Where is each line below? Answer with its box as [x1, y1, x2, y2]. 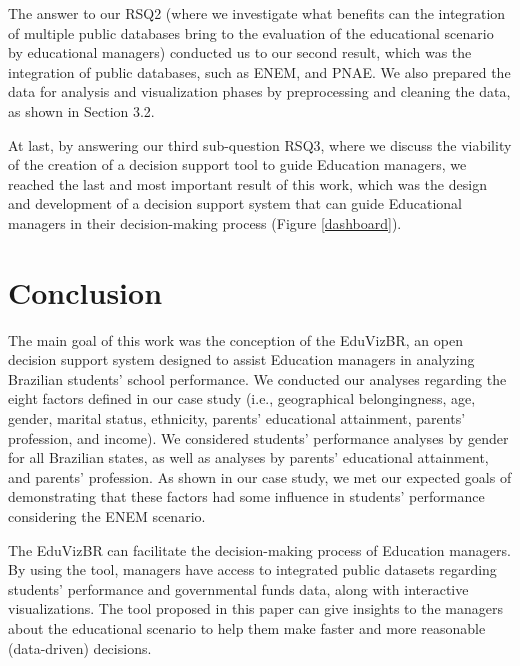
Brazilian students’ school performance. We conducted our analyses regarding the [8, 368, 507, 389]
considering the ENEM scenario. [8, 506, 206, 526]
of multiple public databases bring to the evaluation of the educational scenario [8, 22, 494, 43]
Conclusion [8, 271, 163, 312]
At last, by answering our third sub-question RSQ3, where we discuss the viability [8, 134, 512, 155]
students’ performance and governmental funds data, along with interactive [8, 578, 469, 599]
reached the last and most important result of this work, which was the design [8, 173, 487, 194]
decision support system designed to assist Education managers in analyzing [8, 349, 475, 370]
